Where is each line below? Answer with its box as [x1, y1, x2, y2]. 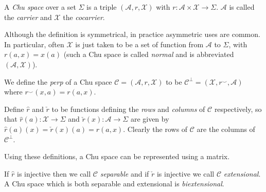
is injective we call [156, 168, 215, 179]
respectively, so [214, 103, 262, 114]
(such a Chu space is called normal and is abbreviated [63, 49, 234, 60]
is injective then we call [16, 168, 91, 179]
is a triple [86, 2, 117, 12]
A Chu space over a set [4, 2, 76, 12]
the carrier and [4, 11, 52, 22]
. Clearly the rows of [123, 123, 188, 134]
